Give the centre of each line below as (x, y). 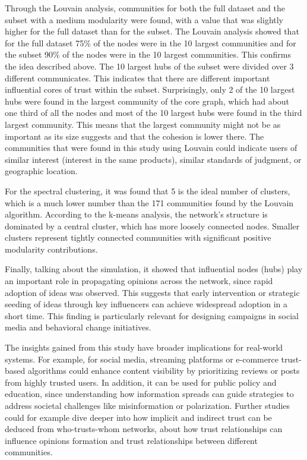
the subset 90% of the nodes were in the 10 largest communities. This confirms (148, 54)
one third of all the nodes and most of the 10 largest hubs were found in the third (153, 113)
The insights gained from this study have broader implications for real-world (144, 347)
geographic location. (41, 171)
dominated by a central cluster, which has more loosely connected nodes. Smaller (152, 226)
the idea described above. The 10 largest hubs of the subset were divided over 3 (149, 66)
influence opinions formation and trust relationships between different (131, 440)
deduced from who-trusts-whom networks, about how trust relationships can (144, 429)
